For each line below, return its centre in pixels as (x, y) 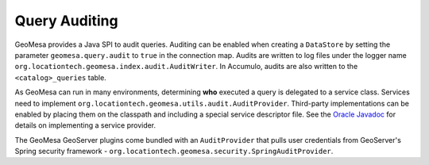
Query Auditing (66, 21)
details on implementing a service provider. (85, 125)
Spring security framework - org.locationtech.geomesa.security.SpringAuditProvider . (174, 152)
